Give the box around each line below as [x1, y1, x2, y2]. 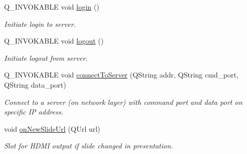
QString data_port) [4, 79, 66, 90]
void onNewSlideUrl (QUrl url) [4, 123, 100, 134]
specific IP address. [4, 106, 63, 117]
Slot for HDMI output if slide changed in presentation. [4, 140, 173, 151]
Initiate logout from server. [4, 52, 88, 63]
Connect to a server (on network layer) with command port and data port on [4, 96, 242, 107]
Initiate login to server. [4, 18, 76, 29]
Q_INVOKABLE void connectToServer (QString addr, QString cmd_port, [4, 69, 239, 80]
